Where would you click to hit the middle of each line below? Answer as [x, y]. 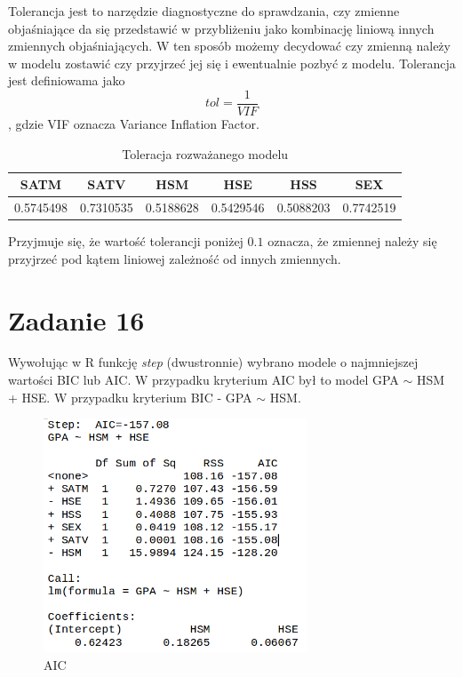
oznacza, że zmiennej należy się [352, 241]
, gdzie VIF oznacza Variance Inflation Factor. [134, 124]
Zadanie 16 [76, 319]
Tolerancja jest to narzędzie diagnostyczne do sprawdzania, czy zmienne [204, 11]
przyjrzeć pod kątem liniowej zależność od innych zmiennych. [175, 258]
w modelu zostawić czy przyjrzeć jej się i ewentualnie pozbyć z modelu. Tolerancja [232, 63]
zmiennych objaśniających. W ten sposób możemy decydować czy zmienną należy [229, 46]
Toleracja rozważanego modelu [205, 153]
